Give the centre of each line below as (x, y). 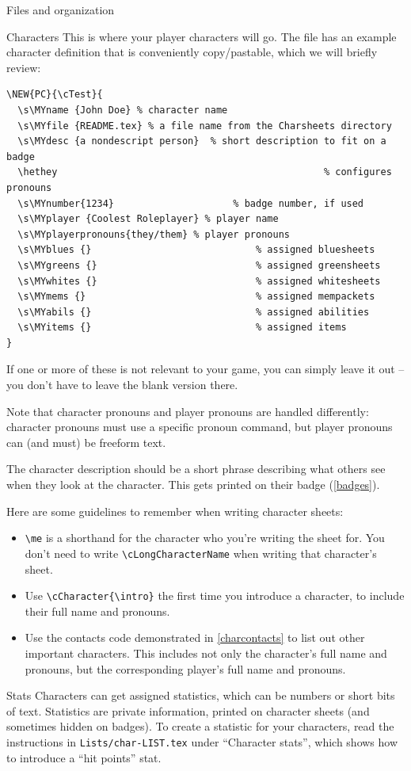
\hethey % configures (205, 172)
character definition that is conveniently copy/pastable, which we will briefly (192, 52)
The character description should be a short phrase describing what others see (196, 469)
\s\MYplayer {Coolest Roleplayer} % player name (148, 219)
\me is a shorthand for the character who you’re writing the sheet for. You (205, 538)
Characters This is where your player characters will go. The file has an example (202, 36)
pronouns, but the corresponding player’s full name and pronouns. (185, 668)
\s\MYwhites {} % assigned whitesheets (199, 281)
